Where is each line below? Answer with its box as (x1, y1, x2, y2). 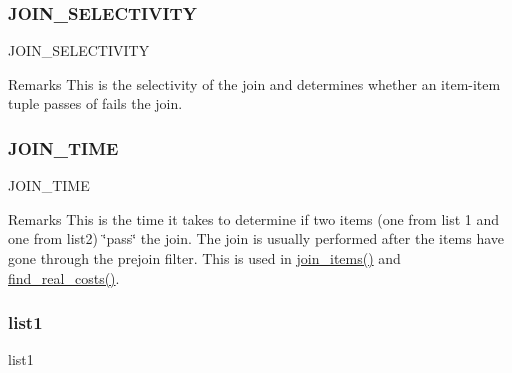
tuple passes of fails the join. (8, 93, 183, 114)
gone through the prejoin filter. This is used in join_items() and (8, 248, 401, 268)
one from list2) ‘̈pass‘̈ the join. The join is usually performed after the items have (8, 228, 505, 249)
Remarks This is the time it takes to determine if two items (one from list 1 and (8, 208, 500, 229)
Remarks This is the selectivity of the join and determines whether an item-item (8, 73, 501, 94)
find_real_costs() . (8, 267, 120, 288)
